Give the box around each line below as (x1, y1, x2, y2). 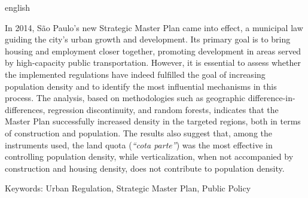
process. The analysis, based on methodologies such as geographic (5, 92, 245, 104)
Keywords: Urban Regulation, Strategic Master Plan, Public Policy (5, 182, 251, 194)
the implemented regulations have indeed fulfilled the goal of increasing (5, 68, 266, 80)
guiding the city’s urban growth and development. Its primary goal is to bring (5, 33, 291, 45)
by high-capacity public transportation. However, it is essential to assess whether (5, 56, 301, 69)
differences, (5, 103, 45, 115)
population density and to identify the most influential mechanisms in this (5, 80, 277, 92)
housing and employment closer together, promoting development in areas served (5, 44, 301, 57)
